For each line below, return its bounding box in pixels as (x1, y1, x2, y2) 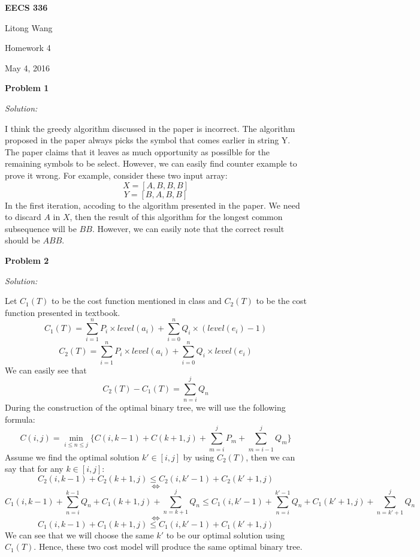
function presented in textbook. (5, 306, 120, 318)
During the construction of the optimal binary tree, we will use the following (5, 401, 286, 414)
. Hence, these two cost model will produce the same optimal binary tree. (34, 540, 303, 553)
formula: (5, 413, 35, 425)
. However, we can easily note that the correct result (92, 222, 285, 234)
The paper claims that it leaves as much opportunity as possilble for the (5, 145, 270, 158)
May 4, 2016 (5, 61, 50, 74)
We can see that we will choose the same (5, 528, 154, 541)
